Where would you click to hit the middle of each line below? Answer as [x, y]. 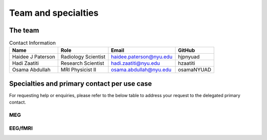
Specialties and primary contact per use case [81, 84]
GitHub [187, 50]
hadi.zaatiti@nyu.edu [135, 63]
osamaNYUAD [195, 70]
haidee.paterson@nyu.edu [142, 57]
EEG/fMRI [21, 128]
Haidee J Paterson [34, 57]
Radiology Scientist [83, 57]
